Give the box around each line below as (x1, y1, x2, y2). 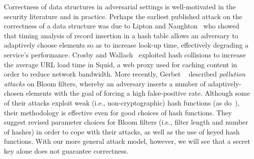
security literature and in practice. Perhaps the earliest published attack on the (4, 11, 242, 21)
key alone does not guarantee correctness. (4, 145, 129, 156)
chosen (4, 88, 24, 98)
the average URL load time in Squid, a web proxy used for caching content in (4, 59, 237, 69)
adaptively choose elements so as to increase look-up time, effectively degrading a (4, 40, 249, 50)
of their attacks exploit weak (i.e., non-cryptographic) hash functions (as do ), (4, 97, 240, 107)
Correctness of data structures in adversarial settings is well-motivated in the (4, 1, 236, 11)
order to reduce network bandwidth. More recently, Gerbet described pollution (4, 69, 246, 79)
